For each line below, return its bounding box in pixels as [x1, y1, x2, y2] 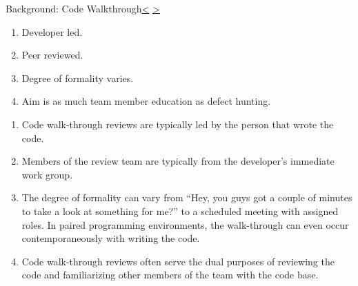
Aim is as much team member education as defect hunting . [21, 94, 271, 108]
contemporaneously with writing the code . [21, 231, 200, 245]
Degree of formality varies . [21, 70, 134, 85]
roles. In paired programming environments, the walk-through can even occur [21, 217, 349, 232]
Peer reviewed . [21, 48, 83, 62]
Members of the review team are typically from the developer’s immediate [21, 154, 335, 168]
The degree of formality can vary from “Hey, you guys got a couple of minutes [21, 190, 352, 205]
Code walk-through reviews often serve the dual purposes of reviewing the [21, 254, 335, 268]
